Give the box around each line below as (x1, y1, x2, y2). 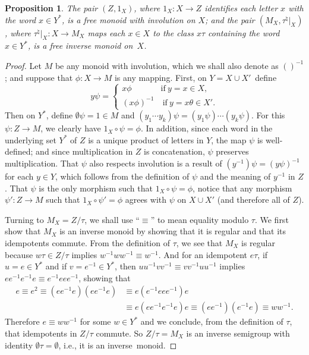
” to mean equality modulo (150, 213, 249, 225)
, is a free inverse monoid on (27, 39, 133, 52)
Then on (5, 109, 36, 121)
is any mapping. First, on (114, 71, 207, 83)
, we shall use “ (84, 213, 140, 225)
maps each (87, 26, 125, 39)
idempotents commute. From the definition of (5, 236, 170, 249)
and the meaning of (200, 170, 271, 183)
